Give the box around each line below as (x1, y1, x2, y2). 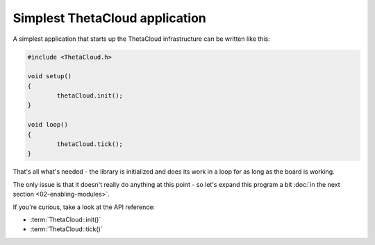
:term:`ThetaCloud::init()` (30, 215, 101, 224)
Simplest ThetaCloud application (12, 10, 206, 26)
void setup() (27, 73, 72, 80)
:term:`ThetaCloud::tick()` (30, 225, 103, 233)
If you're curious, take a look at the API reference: (12, 203, 156, 211)
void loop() (27, 121, 69, 129)
